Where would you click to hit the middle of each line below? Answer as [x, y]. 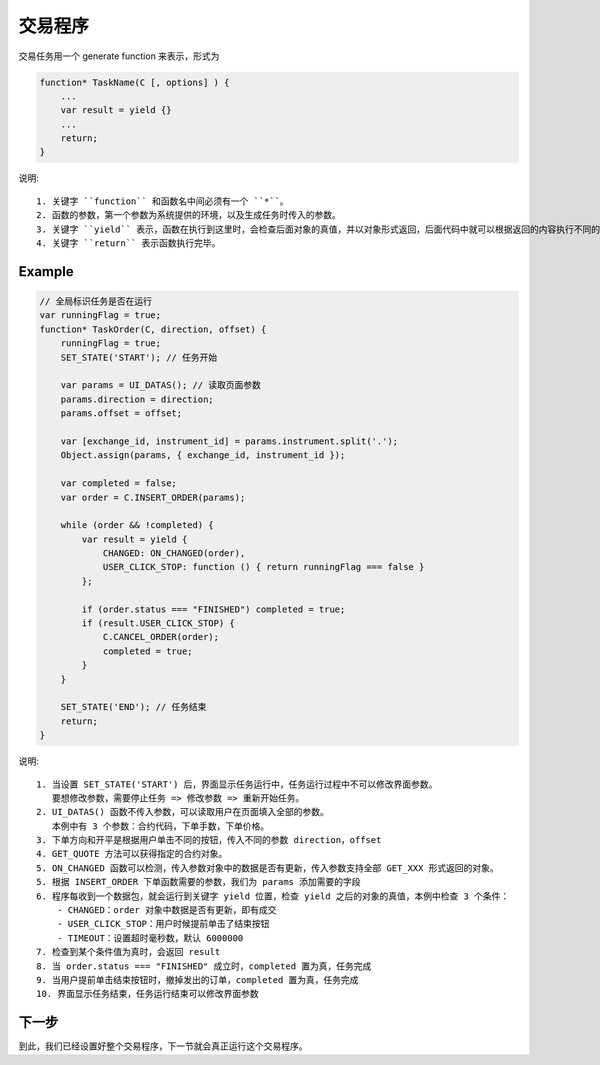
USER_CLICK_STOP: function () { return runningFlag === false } [263, 567]
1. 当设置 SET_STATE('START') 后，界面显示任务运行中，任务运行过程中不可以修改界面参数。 [237, 784]
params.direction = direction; [137, 399]
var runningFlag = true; [100, 315]
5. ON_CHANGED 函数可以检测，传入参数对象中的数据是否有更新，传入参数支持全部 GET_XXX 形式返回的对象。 [267, 868]
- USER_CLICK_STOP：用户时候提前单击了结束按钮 [163, 924]
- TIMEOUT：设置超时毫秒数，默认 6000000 [150, 938]
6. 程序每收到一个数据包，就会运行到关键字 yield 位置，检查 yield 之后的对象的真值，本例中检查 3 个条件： [273, 896]
